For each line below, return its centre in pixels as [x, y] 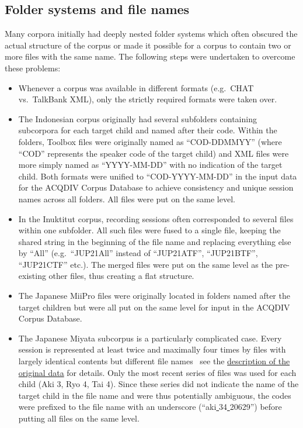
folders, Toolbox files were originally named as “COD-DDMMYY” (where [150, 141]
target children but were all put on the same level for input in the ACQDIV [154, 307]
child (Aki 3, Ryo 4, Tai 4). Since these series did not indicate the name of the [159, 384]
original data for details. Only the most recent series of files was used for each [157, 372]
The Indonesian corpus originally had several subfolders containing [137, 118]
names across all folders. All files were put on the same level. [127, 199]
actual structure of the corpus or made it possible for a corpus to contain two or [148, 45]
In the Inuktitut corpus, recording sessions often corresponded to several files [156, 218]
